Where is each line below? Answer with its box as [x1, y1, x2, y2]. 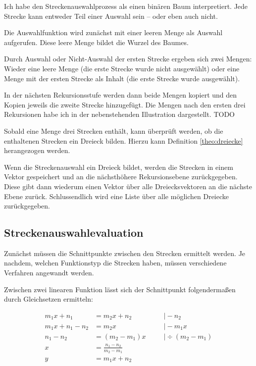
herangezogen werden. [4, 145, 70, 156]
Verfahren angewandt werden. [4, 267, 94, 278]
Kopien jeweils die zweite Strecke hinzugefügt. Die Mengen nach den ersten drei [4, 99, 246, 109]
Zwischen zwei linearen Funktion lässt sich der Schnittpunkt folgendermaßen [4, 284, 236, 294]
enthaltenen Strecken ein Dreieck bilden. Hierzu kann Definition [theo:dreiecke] [4, 135, 243, 146]
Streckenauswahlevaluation [4, 225, 144, 240]
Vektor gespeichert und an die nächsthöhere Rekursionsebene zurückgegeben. [4, 171, 238, 182]
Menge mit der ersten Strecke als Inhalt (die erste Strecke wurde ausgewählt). [4, 73, 240, 83]
